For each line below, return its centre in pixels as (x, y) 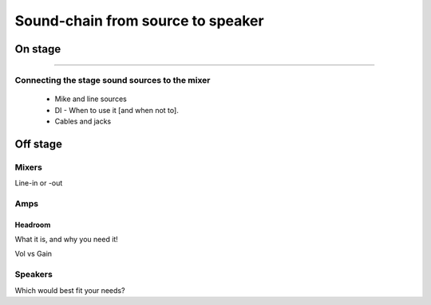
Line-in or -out (39, 183)
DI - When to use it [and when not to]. (117, 110)
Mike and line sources (91, 99)
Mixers (29, 167)
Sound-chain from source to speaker (139, 21)
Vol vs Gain (33, 254)
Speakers (34, 275)
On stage (38, 49)
